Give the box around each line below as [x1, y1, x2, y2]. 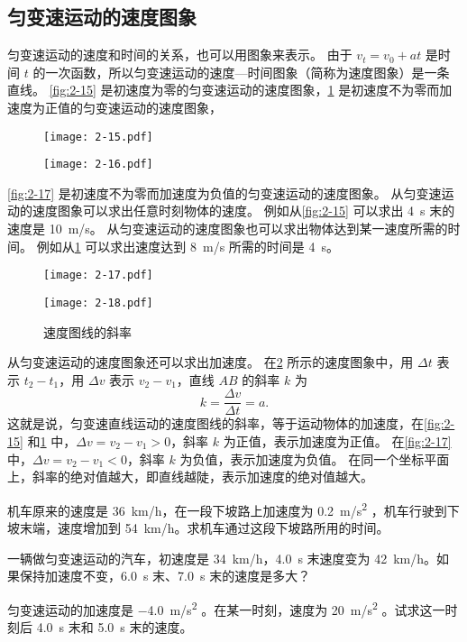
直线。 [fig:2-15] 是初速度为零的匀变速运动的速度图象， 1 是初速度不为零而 [7, 80, 440, 99]
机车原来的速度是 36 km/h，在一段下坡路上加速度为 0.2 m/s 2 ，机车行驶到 [7, 498, 447, 519]
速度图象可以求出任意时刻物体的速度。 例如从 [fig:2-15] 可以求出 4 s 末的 [32, 201, 455, 220]
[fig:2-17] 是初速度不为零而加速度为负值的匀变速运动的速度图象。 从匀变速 [7, 183, 442, 202]
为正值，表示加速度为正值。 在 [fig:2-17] [223, 432, 452, 451]
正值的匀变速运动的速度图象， [44, 97, 222, 116]
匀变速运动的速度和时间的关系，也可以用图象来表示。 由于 [7, 45, 353, 64]
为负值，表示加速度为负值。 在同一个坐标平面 [179, 449, 450, 468]
